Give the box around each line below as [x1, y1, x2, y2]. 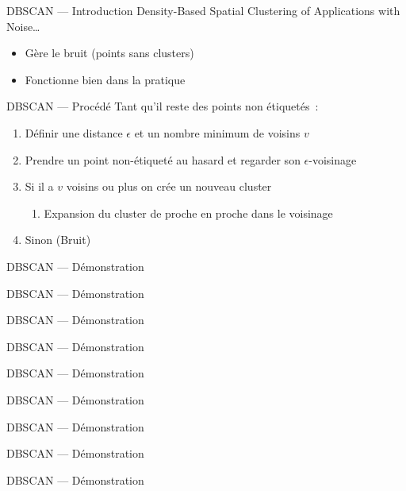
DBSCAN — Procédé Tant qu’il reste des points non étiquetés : [6, 98, 319, 114]
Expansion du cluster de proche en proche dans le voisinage [44, 204, 333, 221]
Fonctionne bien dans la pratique [25, 71, 186, 87]
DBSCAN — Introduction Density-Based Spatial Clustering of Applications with [6, 2, 400, 18]
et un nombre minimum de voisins [134, 124, 301, 141]
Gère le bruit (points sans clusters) [25, 44, 194, 61]
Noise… [6, 17, 40, 34]
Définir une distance [25, 124, 123, 141]
